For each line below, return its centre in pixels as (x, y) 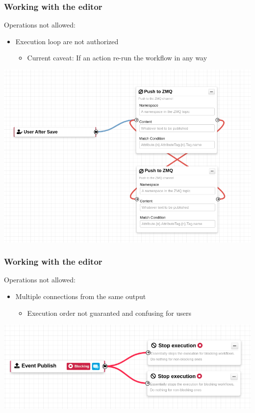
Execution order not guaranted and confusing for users (109, 313)
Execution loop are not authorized (67, 41)
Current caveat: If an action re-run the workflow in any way (117, 58)
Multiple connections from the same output (81, 296)
